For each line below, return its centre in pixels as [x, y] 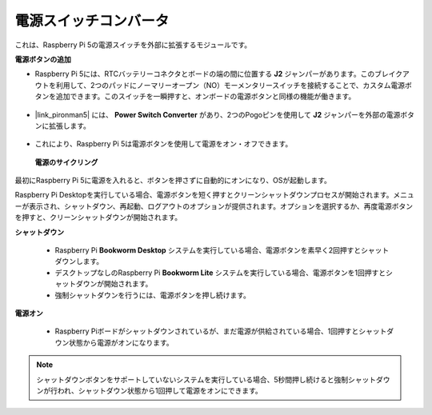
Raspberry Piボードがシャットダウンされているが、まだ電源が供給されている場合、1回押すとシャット [221, 331]
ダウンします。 [79, 261]
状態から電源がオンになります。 [121, 342]
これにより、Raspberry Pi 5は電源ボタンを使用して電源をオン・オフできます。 [164, 144]
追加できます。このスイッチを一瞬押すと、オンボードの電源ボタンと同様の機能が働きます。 [206, 97]
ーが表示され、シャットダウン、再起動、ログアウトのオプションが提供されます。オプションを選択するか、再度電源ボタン [214, 206]
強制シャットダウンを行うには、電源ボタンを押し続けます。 [153, 295]
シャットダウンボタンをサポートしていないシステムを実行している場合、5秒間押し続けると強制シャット [206, 379]
